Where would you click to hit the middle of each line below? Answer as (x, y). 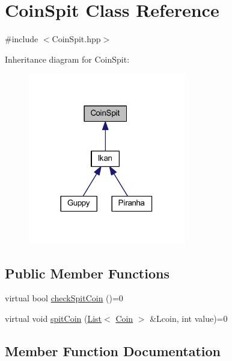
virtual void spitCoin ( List (53, 318)
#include (22, 39)
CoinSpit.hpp (76, 39)
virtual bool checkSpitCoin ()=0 (64, 298)
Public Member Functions (87, 273)
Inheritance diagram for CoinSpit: (67, 59)
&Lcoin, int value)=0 (189, 318)
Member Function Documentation (113, 350)
